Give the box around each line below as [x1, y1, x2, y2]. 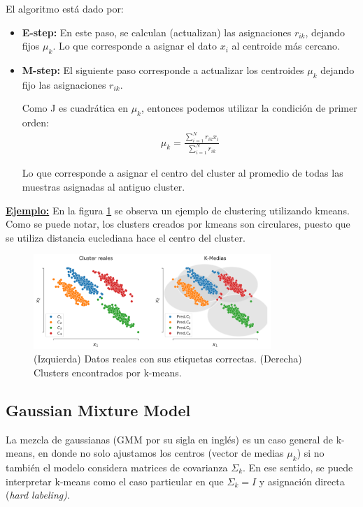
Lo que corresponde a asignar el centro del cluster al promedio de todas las [22, 166, 343, 180]
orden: [22, 115, 49, 130]
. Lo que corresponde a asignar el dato [52, 38, 217, 53]
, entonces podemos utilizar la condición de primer [141, 101, 357, 115]
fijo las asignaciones [22, 77, 106, 91]
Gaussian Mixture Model [6, 399, 191, 420]
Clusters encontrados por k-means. [34, 365, 182, 379]
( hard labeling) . [6, 487, 70, 502]
